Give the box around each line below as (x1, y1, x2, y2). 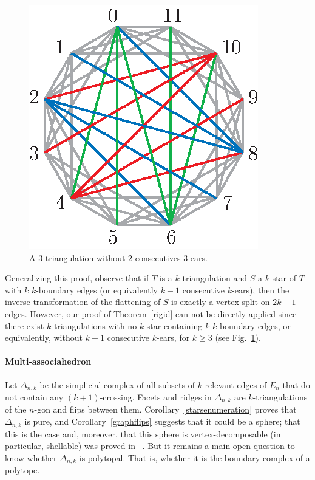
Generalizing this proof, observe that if (5, 272, 149, 284)
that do (282, 378, 310, 391)
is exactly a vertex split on (171, 295, 270, 308)
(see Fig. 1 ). (215, 331, 261, 344)
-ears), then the (232, 283, 290, 296)
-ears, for (156, 331, 190, 344)
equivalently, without (5, 331, 83, 344)
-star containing (144, 319, 203, 332)
